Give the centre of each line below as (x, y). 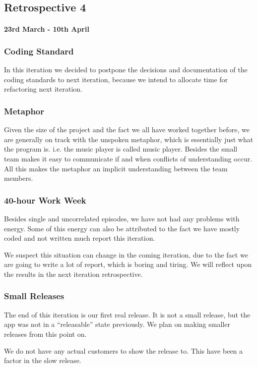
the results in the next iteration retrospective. (73, 274)
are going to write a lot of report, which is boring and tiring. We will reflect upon (128, 264)
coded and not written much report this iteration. (80, 238)
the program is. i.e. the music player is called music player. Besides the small (121, 149)
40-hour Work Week (45, 200)
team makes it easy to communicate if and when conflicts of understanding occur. (128, 158)
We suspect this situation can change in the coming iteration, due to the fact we (126, 254)
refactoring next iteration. (43, 89)
